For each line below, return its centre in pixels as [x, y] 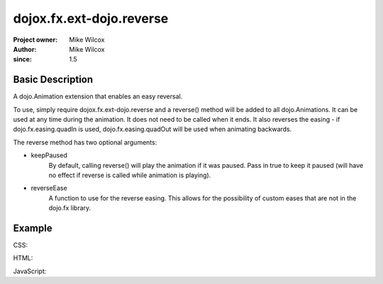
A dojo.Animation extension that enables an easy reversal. [98, 96]
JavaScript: [30, 271]
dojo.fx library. [70, 208]
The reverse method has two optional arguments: [85, 142]
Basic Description [53, 80]
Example [33, 228]
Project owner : [35, 40]
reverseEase [49, 188]
